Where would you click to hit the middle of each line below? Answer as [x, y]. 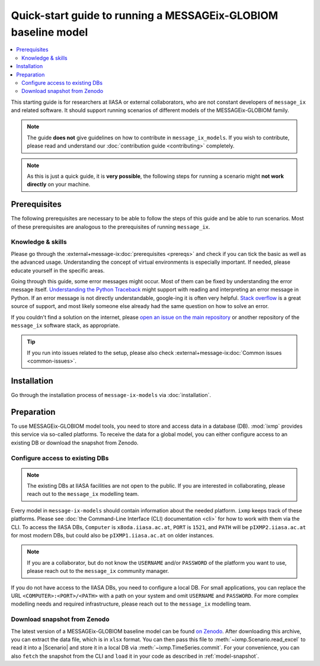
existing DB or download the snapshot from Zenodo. [75, 443]
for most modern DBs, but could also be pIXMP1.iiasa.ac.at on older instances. [113, 536]
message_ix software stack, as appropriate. [65, 325]
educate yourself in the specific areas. [58, 270]
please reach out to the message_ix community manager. [98, 571]
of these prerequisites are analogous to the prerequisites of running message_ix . [111, 227]
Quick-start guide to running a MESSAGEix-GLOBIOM [145, 15]
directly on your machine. [59, 184]
